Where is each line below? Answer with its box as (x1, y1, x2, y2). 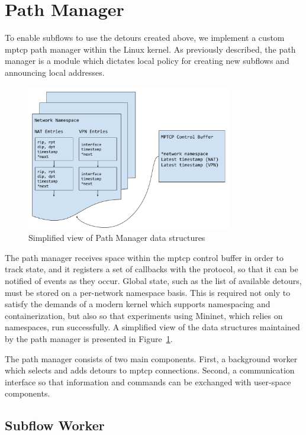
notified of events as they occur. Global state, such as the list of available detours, (5, 275, 302, 287)
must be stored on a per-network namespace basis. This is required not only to (5, 286, 291, 298)
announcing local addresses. (5, 66, 105, 78)
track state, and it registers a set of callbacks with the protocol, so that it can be (5, 263, 298, 275)
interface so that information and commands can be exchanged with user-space (5, 375, 291, 388)
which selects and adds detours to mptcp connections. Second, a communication (5, 364, 295, 376)
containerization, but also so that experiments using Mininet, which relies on (5, 309, 283, 321)
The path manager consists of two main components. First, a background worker (5, 352, 298, 365)
